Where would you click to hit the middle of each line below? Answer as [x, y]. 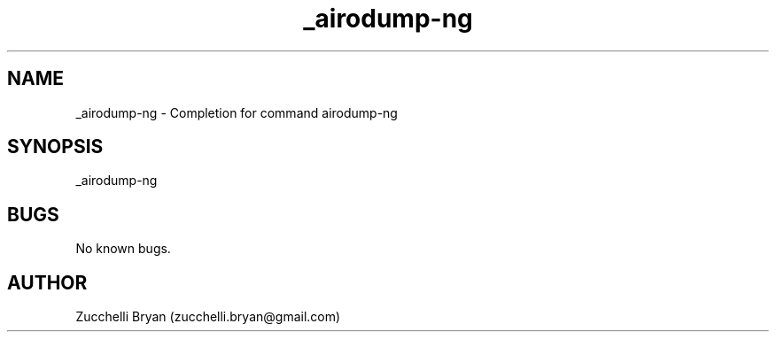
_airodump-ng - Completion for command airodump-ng [237, 112]
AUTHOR [47, 282]
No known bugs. [123, 249]
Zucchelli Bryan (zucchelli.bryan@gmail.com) [208, 317]
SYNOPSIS [55, 147]
